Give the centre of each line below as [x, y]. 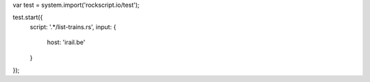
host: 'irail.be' [66, 42]
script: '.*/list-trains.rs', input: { [73, 26]
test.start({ [28, 18]
